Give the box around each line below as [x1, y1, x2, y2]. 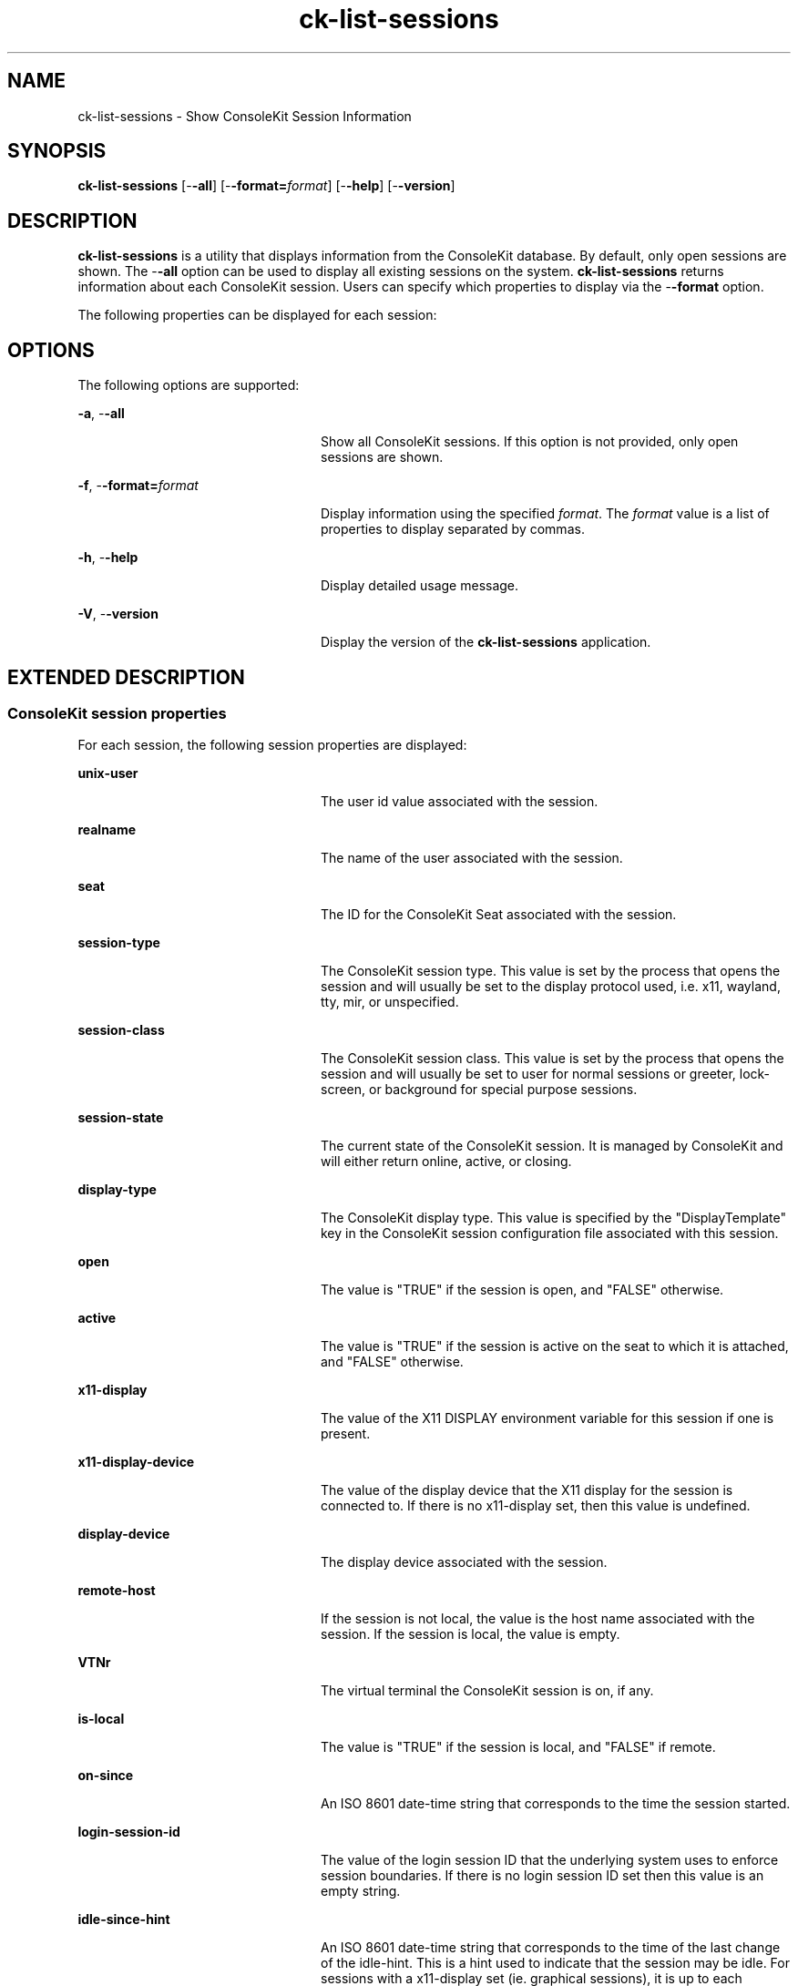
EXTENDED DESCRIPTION [7, 665, 245, 689]
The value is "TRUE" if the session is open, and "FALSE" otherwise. [321, 1282, 724, 1298]
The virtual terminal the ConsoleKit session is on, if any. [321, 1683, 654, 1699]
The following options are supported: [77, 377, 300, 394]
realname [77, 822, 137, 838]
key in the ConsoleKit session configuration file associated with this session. [321, 1225, 779, 1242]
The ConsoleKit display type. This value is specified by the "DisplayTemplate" [321, 1210, 786, 1226]
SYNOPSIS [7, 139, 107, 163]
